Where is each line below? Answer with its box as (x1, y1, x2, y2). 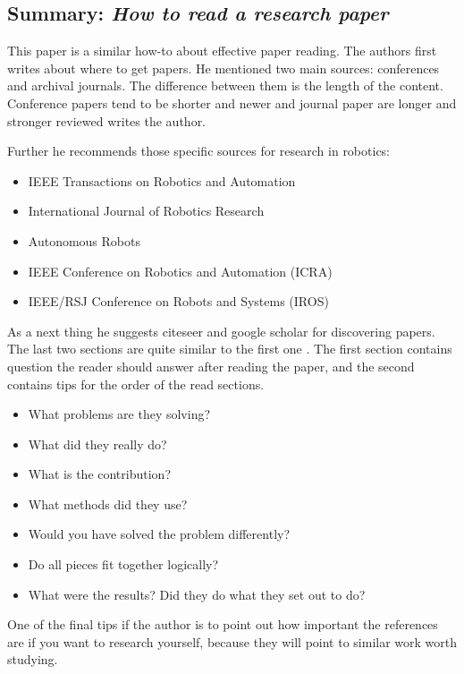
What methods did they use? (28, 494, 188, 513)
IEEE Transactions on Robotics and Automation (28, 171, 296, 190)
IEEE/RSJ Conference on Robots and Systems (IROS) (28, 292, 329, 311)
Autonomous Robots (28, 231, 140, 250)
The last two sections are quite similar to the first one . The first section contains (7, 339, 452, 358)
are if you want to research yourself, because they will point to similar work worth (7, 632, 458, 651)
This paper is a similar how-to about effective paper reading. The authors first (7, 41, 437, 60)
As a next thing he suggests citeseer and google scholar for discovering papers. (7, 321, 435, 340)
